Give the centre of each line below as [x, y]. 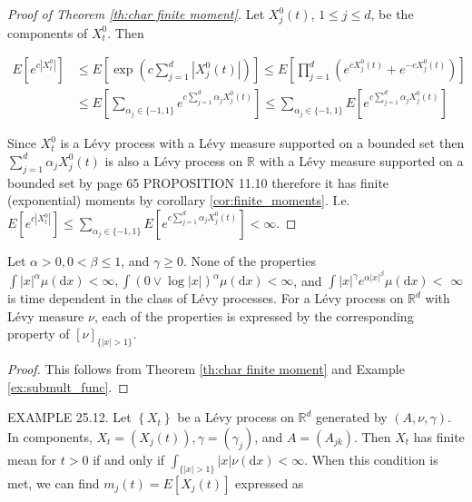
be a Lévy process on [236, 417]
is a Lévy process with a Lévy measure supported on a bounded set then [262, 143]
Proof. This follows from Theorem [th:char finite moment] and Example [206, 369]
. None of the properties [249, 260]
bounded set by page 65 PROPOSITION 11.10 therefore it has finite [198, 182]
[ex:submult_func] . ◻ [68, 386]
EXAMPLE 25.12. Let [69, 417]
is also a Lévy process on [174, 160]
